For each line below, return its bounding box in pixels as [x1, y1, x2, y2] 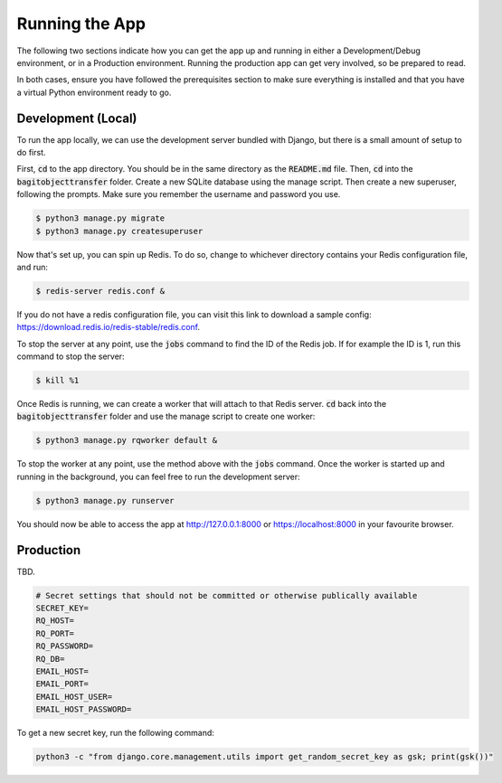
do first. [16, 147, 46, 158]
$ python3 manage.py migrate [35, 213, 166, 223]
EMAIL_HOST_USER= [35, 692, 113, 702]
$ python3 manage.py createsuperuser [35, 226, 204, 236]
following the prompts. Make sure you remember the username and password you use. [16, 189, 341, 200]
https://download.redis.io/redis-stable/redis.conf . [16, 322, 201, 333]
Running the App [16, 14, 147, 33]
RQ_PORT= [35, 628, 75, 638]
